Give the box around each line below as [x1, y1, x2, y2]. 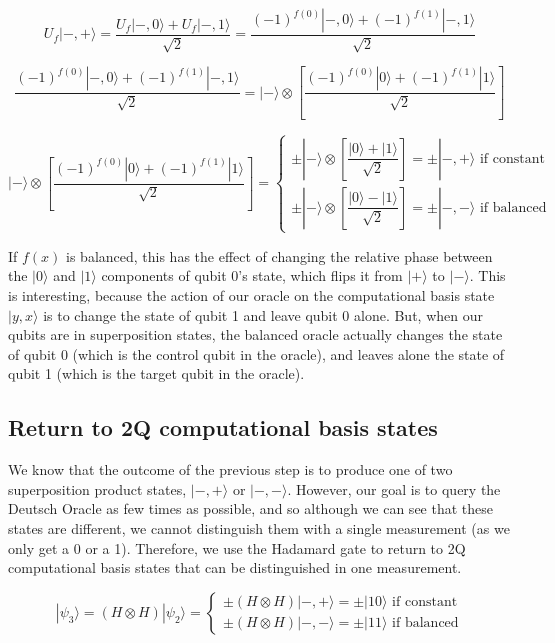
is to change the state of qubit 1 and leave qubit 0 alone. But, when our [43, 304, 483, 325]
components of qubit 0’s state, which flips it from [101, 265, 403, 286]
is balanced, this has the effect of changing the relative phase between [66, 245, 493, 266]
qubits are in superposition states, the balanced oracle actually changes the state [8, 324, 503, 345]
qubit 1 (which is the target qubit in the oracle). [8, 363, 305, 384]
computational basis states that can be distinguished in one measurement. [8, 557, 462, 578]
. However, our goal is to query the [287, 478, 501, 499]
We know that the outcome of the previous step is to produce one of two [8, 459, 453, 480]
